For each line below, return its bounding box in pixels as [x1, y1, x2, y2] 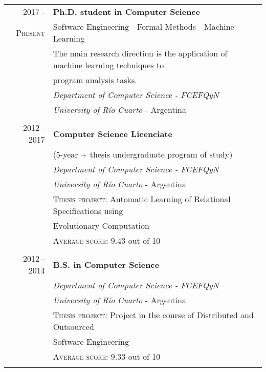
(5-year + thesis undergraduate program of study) [53, 148, 233, 160]
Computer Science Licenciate [53, 127, 172, 140]
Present [16, 26, 45, 38]
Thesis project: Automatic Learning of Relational [53, 193, 231, 205]
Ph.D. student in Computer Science [53, 6, 200, 17]
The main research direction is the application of [53, 47, 228, 59]
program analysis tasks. [53, 74, 137, 86]
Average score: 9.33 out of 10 [53, 350, 161, 362]
